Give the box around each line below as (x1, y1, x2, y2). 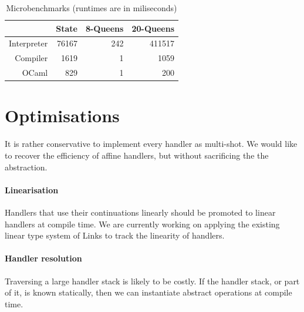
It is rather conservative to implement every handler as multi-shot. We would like (5, 137, 298, 150)
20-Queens (131, 22, 174, 34)
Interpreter (9, 37, 48, 49)
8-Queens (85, 22, 124, 34)
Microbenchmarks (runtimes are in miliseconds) (6, 2, 177, 14)
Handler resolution (5, 252, 82, 264)
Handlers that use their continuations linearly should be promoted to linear (5, 206, 276, 218)
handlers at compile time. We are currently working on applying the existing (5, 217, 280, 230)
